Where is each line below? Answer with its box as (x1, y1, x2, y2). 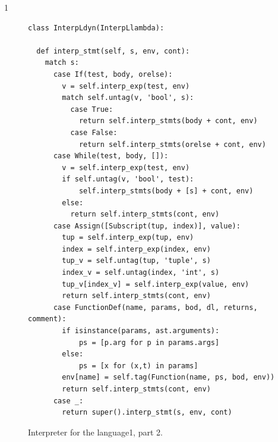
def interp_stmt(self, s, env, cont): (36, 46, 190, 55)
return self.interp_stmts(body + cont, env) (78, 117, 258, 126)
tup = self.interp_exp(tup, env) (62, 233, 194, 242)
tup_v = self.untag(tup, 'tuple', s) (62, 256, 211, 265)
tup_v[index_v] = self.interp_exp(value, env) (62, 280, 249, 289)
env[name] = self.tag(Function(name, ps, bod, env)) (62, 373, 275, 382)
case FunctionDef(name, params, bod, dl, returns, (53, 303, 258, 312)
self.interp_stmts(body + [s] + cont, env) (78, 186, 254, 195)
